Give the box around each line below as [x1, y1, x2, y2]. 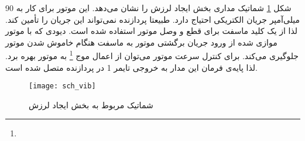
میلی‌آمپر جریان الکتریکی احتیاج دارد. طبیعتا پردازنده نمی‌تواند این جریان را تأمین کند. [5, 13, 300, 25]
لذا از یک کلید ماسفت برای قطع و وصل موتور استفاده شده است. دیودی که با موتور [5, 25, 298, 37]
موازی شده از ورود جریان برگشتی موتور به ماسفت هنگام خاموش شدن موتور [5, 36, 277, 48]
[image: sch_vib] [29, 82, 96, 91]
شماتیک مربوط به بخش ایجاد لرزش [29, 98, 153, 111]
